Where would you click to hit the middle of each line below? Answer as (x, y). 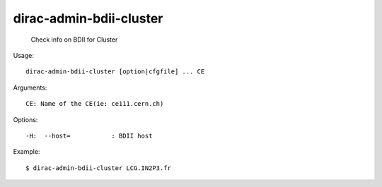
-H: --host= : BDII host (89, 135)
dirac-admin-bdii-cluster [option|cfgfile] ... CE (115, 72)
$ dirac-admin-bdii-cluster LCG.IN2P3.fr (98, 168)
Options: (25, 119)
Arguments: (30, 88)
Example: (27, 152)
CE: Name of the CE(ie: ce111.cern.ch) (95, 104)
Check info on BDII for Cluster (74, 40)
